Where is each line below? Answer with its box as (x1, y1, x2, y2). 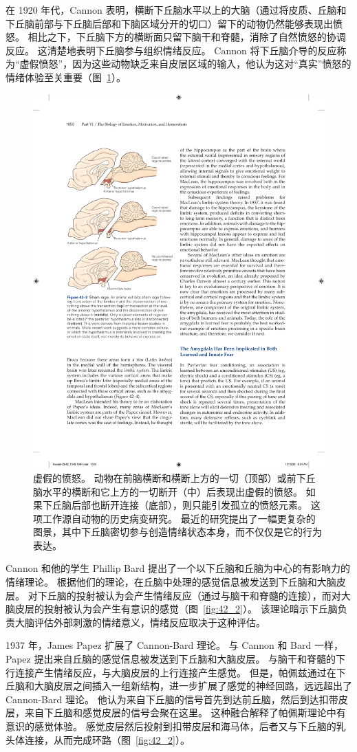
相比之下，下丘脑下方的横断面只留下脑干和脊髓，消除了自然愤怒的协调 (28, 30, 346, 44)
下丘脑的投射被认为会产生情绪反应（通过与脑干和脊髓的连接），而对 (37, 588, 341, 602)
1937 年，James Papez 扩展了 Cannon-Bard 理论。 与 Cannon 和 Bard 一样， (6, 638, 343, 652)
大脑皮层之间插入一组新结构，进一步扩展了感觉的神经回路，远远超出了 (34, 678, 352, 693)
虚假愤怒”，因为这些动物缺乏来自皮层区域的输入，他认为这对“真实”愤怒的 (19, 56, 351, 71)
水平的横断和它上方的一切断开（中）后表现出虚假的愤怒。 (42, 484, 303, 498)
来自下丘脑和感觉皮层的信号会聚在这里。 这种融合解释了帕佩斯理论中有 (24, 705, 346, 720)
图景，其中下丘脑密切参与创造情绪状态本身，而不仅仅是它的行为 (33, 524, 322, 539)
